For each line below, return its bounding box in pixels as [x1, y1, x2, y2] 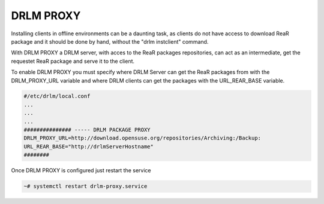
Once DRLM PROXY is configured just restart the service [11, 167, 151, 174]
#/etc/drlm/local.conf [23, 93, 91, 100]
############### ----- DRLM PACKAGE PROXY [23, 126, 151, 133]
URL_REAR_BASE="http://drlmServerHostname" [23, 143, 154, 150]
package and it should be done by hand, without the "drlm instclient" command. [11, 38, 209, 45]
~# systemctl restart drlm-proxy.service [23, 183, 148, 190]
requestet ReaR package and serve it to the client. [11, 57, 135, 65]
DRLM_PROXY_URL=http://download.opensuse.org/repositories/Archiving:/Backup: [23, 135, 261, 142]
